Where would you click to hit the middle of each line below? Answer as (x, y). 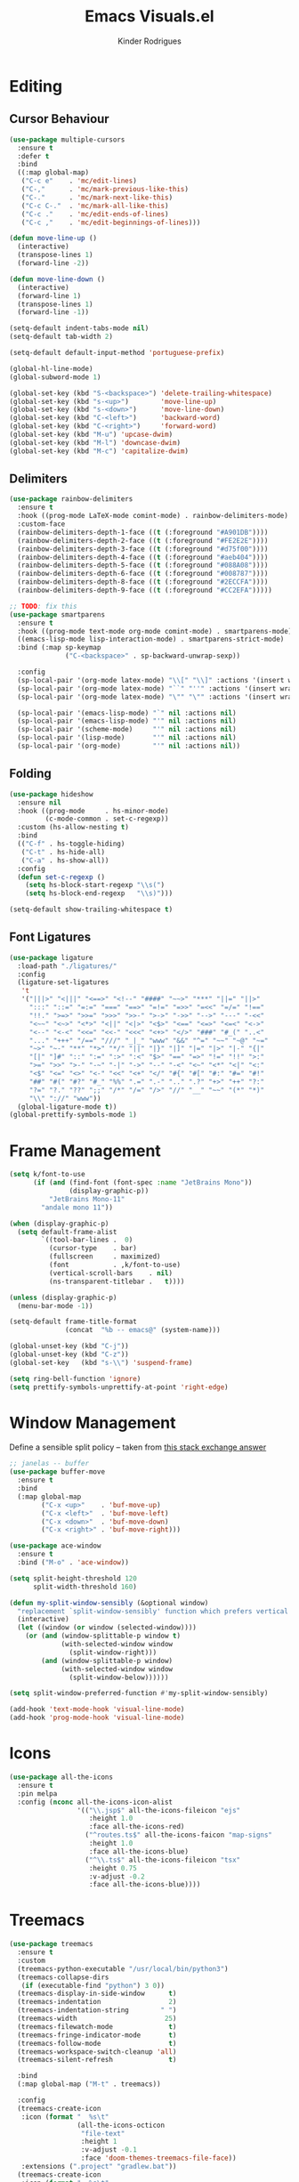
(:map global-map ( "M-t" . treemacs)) (89, 2084)
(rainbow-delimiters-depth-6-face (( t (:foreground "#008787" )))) (143, 574)
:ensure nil (40, 803)
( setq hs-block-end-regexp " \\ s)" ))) (99, 893)
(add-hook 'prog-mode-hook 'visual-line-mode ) (97, 1718)
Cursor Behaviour (59, 119)
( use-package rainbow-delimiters (71, 499)
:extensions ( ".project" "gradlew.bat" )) (99, 2167)
